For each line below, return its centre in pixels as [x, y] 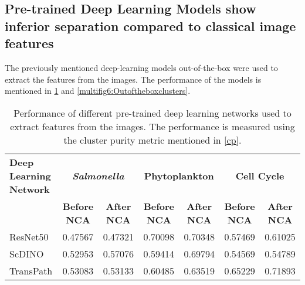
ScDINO [27, 253]
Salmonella [98, 175]
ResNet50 [29, 236]
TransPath [31, 270]
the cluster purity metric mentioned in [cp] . [152, 140]
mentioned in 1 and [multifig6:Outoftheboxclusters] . [98, 91]
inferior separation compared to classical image [150, 26]
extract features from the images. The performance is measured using [152, 126]
